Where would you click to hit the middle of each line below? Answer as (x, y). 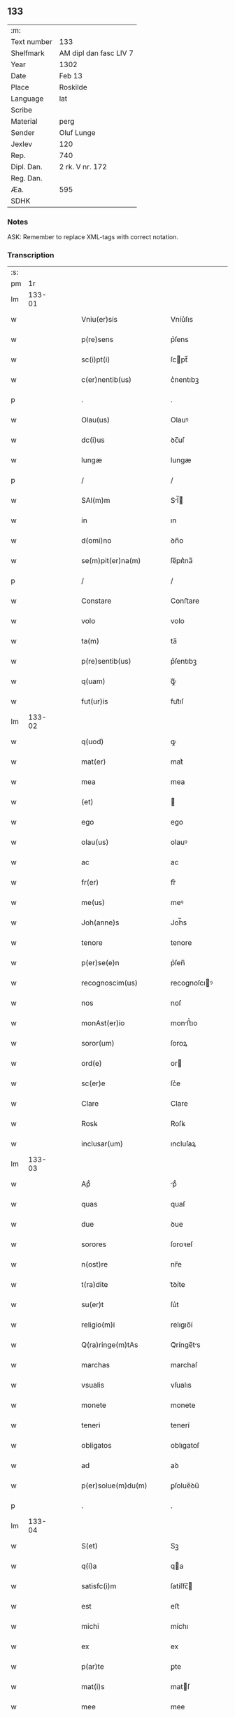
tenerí (180, 1425)
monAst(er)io (103, 1023)
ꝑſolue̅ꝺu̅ (185, 1486)
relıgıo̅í (181, 1325)
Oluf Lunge (77, 132)
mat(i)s (93, 1687)
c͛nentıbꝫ (185, 380)
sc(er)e (94, 1083)
